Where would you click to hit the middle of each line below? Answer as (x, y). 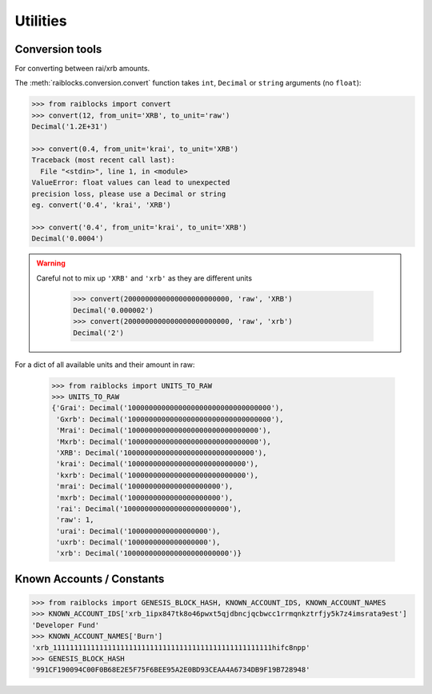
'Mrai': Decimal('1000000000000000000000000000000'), (164, 431)
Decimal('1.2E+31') (70, 127)
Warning (51, 263)
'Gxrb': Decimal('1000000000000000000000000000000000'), (170, 419)
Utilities (41, 21)
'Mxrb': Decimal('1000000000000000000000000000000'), (164, 441)
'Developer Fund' (66, 625)
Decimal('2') (98, 333)
